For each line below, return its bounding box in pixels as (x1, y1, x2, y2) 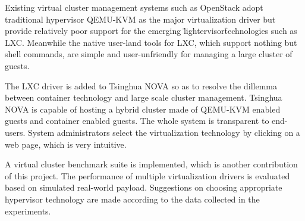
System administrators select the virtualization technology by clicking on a (28, 126, 300, 138)
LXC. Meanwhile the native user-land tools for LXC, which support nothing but (5, 36, 297, 48)
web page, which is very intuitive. (5, 138, 127, 150)
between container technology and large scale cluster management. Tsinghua (5, 91, 282, 104)
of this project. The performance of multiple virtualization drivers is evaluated (5, 169, 290, 182)
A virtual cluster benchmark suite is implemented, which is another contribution (5, 158, 298, 170)
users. (5, 126, 26, 138)
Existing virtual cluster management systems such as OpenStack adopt (5, 1, 263, 13)
